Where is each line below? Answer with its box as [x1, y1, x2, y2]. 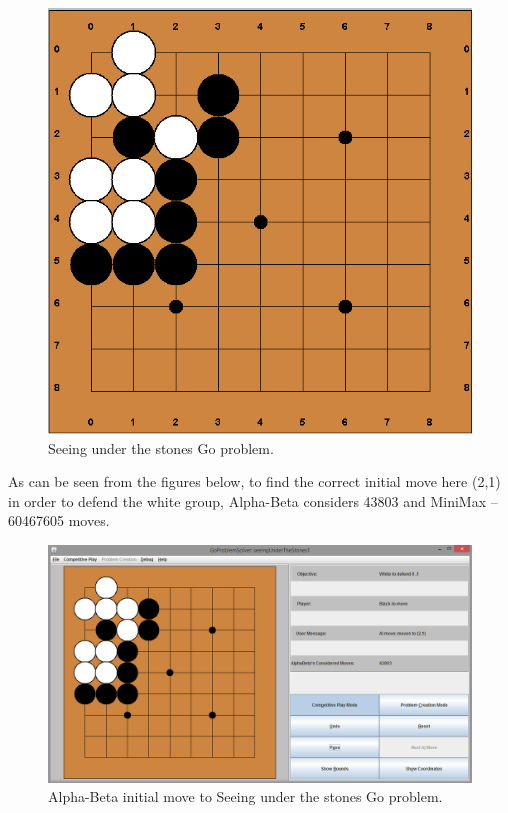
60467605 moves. [8, 510, 110, 531]
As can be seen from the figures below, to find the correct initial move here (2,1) [8, 471, 501, 492]
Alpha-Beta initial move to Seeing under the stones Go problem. [48, 786, 443, 807]
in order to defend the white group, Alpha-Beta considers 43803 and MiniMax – [8, 490, 498, 511]
